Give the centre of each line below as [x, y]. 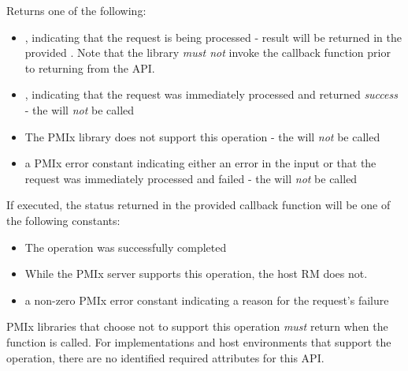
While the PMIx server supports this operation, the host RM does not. [196, 274]
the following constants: [63, 220]
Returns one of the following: [76, 10]
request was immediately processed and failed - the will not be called [191, 178]
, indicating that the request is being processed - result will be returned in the [213, 37]
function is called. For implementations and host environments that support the [199, 341]
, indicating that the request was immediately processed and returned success [211, 94]
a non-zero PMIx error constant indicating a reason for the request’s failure [207, 300]
